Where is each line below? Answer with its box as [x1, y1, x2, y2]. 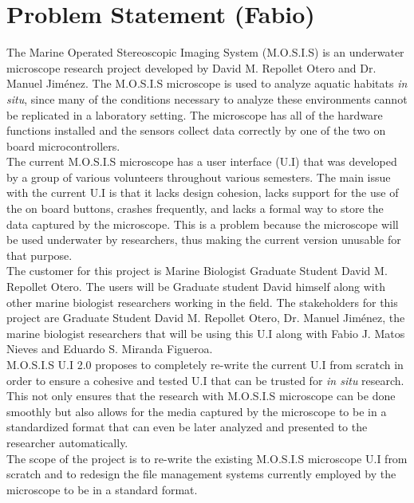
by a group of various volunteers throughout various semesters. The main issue [6, 168, 391, 185]
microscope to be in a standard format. [6, 481, 198, 497]
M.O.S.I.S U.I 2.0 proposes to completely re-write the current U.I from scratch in [6, 356, 404, 372]
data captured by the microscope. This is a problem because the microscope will [6, 215, 399, 232]
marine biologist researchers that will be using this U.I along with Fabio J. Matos [6, 324, 405, 341]
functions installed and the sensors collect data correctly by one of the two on [6, 122, 386, 139]
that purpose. [6, 246, 73, 263]
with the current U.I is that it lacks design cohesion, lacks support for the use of [6, 184, 399, 201]
